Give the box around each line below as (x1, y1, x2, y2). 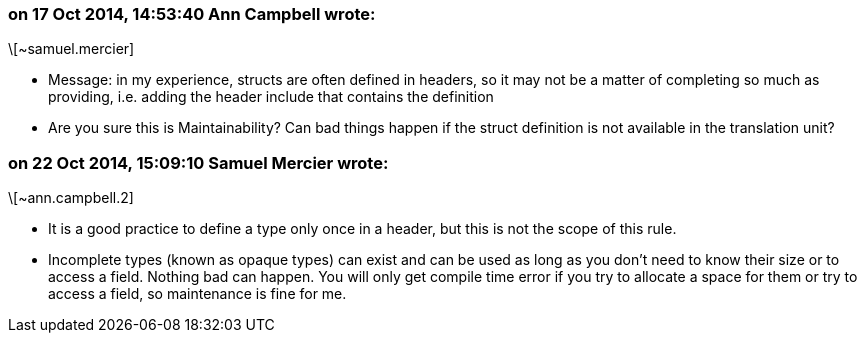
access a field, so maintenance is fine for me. (48, 285, 347, 303)
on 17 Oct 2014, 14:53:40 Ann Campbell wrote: (8, 4, 376, 24)
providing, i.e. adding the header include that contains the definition (48, 88, 494, 106)
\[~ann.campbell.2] (8, 189, 134, 207)
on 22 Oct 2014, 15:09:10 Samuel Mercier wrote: (8, 152, 389, 173)
